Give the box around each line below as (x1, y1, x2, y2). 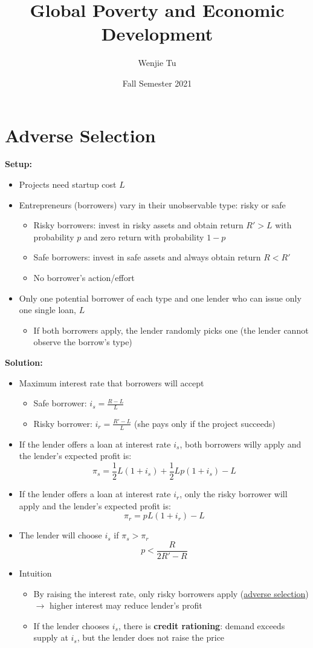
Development (101, 21, 213, 46)
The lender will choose (19, 529, 102, 541)
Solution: (5, 355, 43, 368)
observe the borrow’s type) (33, 336, 132, 348)
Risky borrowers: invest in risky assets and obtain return (33, 219, 244, 231)
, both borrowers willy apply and (179, 437, 302, 450)
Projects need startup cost (19, 178, 117, 191)
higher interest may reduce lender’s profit (49, 599, 202, 612)
